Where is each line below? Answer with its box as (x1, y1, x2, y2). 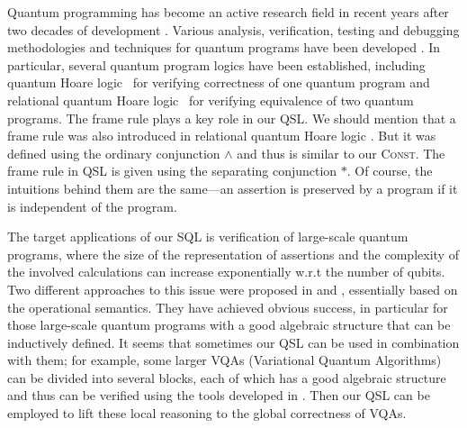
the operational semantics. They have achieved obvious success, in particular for (7, 297, 448, 316)
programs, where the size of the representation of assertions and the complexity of (7, 244, 459, 263)
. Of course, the (346, 161, 433, 180)
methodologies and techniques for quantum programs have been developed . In (7, 38, 441, 57)
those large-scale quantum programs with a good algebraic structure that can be (7, 315, 451, 334)
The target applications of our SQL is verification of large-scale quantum (7, 227, 409, 246)
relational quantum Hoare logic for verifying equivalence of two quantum (7, 90, 414, 109)
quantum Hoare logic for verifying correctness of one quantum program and (7, 73, 430, 92)
